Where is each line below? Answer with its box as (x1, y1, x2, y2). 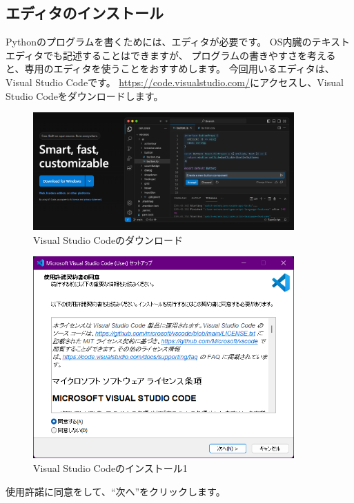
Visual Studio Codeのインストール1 (33, 461, 188, 475)
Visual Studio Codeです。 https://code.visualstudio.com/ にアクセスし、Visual (6, 74, 344, 89)
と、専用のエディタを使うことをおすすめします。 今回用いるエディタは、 (6, 61, 335, 76)
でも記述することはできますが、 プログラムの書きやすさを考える (43, 48, 336, 62)
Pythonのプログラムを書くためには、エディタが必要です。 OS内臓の (6, 34, 312, 49)
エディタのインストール (6, 2, 164, 23)
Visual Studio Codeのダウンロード (33, 232, 184, 247)
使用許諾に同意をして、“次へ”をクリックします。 (6, 484, 226, 498)
